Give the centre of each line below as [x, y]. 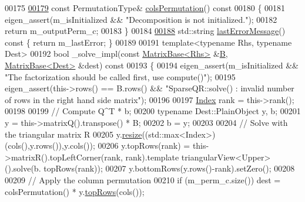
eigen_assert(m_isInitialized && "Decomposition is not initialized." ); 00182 [141, 19]
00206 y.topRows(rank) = [144, 145]
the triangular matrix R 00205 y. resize [73, 134]
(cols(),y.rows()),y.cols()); [50, 145]
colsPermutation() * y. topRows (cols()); [75, 191]
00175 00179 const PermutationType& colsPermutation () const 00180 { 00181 [145, 8]
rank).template [152, 157]
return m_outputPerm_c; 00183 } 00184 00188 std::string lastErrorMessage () [145, 31]
